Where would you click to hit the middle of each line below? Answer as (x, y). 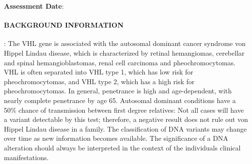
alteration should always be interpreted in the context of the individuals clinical (122, 147)
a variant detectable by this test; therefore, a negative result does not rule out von (126, 119)
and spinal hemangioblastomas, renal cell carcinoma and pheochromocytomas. (120, 62)
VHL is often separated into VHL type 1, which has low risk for (99, 72)
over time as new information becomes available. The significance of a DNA (116, 138)
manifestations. (26, 157)
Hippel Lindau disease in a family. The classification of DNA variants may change (125, 128)
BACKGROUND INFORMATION (64, 25)
